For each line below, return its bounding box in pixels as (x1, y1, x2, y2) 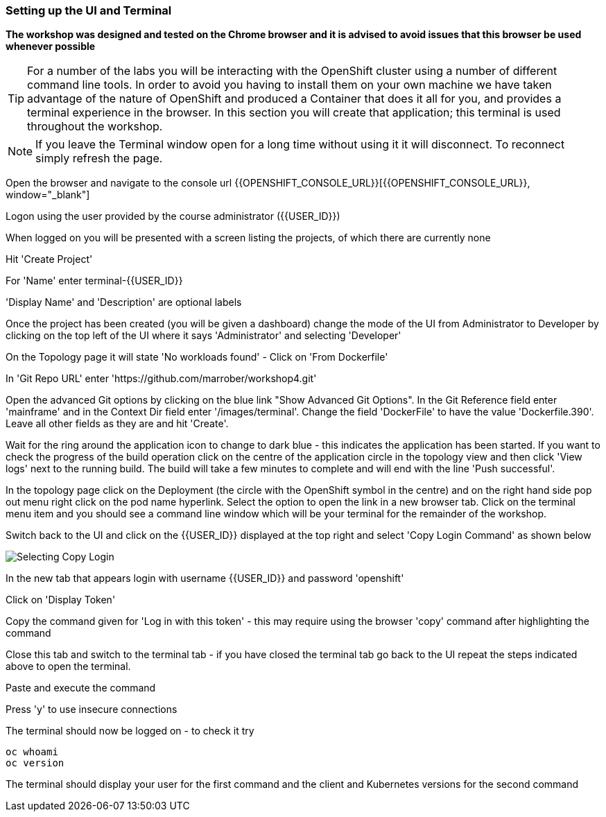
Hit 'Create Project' (6, 253, 93, 266)
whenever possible (6, 40, 96, 53)
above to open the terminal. (6, 660, 131, 673)
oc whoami (6, 746, 58, 758)
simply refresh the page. (35, 151, 163, 166)
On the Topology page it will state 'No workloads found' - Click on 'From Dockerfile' (6, 351, 388, 363)
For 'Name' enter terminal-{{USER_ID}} (6, 275, 183, 287)
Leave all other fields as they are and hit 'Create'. (6, 418, 229, 430)
